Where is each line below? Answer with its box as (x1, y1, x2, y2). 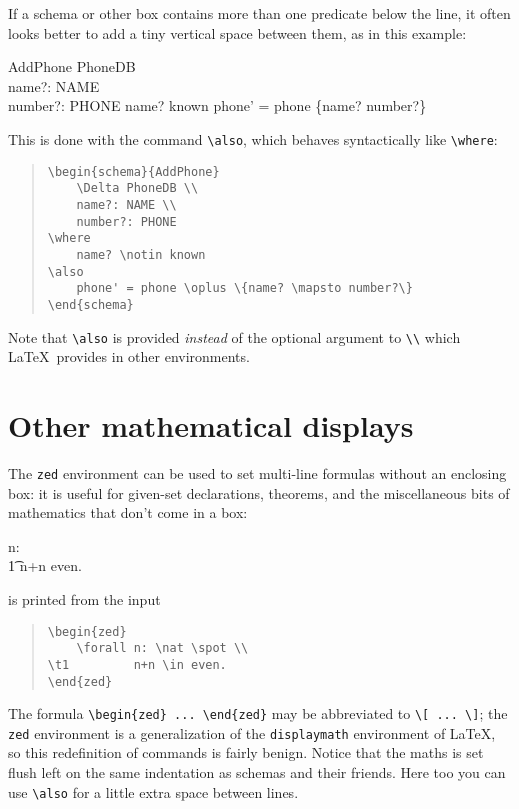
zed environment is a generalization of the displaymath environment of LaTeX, (8, 722, 496, 743)
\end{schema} (47, 297, 134, 312)
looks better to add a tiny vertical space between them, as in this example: (8, 22, 467, 43)
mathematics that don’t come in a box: (8, 502, 248, 523)
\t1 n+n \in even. (47, 657, 227, 672)
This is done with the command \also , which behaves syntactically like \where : (8, 128, 498, 149)
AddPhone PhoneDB (8, 56, 136, 77)
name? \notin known (76, 247, 206, 262)
